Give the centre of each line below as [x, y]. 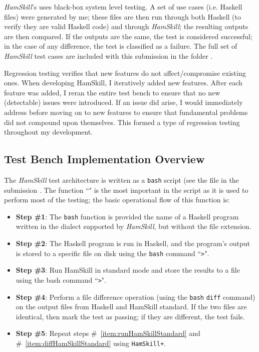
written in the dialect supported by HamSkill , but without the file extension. [134, 226]
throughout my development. [49, 132]
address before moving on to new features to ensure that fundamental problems [126, 112]
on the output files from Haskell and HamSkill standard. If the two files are [131, 307]
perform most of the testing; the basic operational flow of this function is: [117, 200]
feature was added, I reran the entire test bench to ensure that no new [112, 92]
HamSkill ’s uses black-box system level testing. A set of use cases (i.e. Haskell [123, 7]
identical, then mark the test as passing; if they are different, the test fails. [130, 316]
